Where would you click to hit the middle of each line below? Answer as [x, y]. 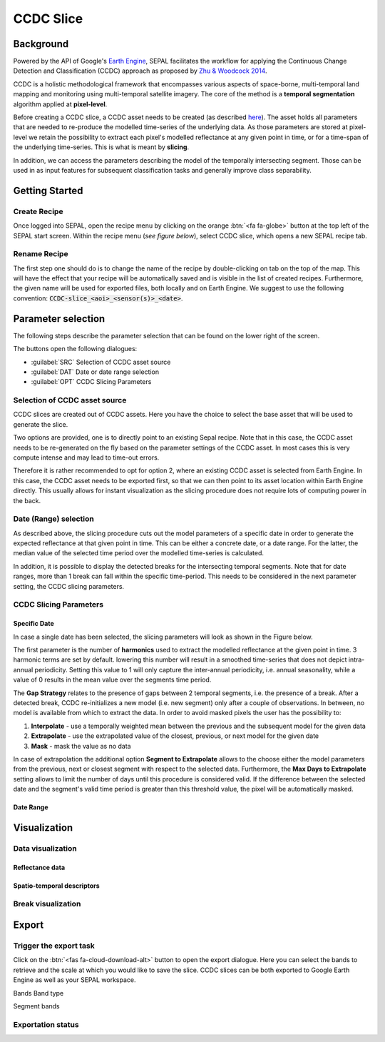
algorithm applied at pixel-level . [60, 104]
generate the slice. [41, 424]
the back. [27, 500]
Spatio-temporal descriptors [56, 886]
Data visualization [45, 848]
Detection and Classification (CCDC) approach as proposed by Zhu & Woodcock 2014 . [140, 71]
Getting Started [48, 190]
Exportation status [46, 1024]
